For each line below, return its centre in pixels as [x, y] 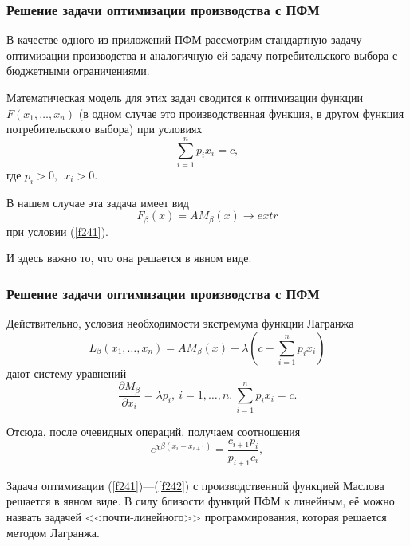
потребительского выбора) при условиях [104, 129]
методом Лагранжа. [53, 532]
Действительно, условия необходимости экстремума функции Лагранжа [180, 323]
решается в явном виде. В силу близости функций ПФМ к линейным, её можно [201, 501]
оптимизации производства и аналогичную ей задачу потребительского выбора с [202, 55]
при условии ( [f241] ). [57, 231]
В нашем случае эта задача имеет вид [98, 202]
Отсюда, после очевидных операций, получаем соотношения [154, 431]
